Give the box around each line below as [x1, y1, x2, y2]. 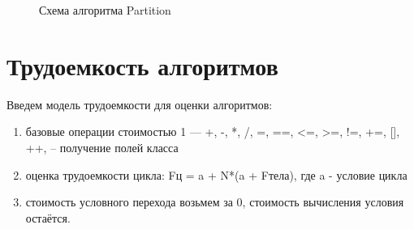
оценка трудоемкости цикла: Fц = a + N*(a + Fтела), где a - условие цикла [25, 166, 408, 183]
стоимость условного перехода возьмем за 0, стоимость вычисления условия [25, 193, 404, 210]
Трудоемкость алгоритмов [6, 49, 278, 82]
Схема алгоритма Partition [39, 2, 171, 18]
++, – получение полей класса [25, 138, 179, 155]
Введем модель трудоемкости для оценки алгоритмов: [6, 95, 273, 112]
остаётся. [25, 209, 71, 226]
